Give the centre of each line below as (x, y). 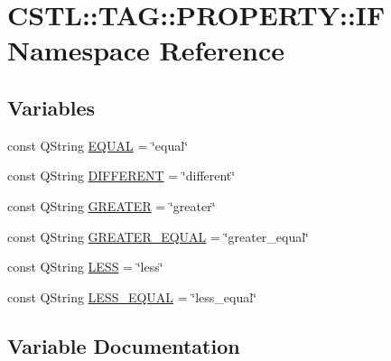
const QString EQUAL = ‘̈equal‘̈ (98, 145)
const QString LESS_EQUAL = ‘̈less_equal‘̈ (132, 296)
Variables (51, 107)
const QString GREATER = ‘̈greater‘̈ (112, 205)
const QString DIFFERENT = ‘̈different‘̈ (121, 176)
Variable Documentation (124, 345)
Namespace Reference (146, 50)
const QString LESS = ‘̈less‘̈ (85, 267)
